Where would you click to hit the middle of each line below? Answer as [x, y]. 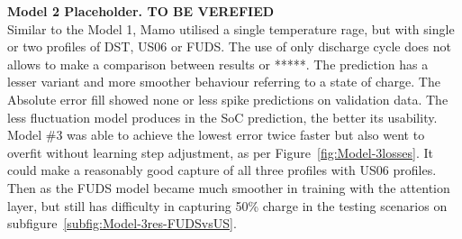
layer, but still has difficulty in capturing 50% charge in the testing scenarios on [227, 205]
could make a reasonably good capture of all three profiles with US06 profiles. [222, 170]
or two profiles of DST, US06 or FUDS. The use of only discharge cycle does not [229, 46]
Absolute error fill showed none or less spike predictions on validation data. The [228, 99]
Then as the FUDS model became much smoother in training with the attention [229, 187]
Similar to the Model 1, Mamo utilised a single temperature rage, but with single [231, 28]
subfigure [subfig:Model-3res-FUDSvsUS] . [122, 223]
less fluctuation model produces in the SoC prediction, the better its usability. [222, 117]
